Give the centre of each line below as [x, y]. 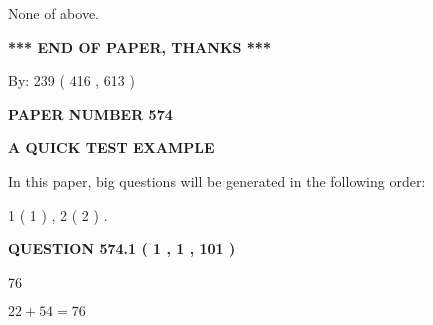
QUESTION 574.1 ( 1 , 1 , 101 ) [122, 248]
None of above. [53, 13]
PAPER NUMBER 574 [90, 113]
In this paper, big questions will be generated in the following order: [217, 180]
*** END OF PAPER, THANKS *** [139, 46]
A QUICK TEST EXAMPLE [111, 147]
